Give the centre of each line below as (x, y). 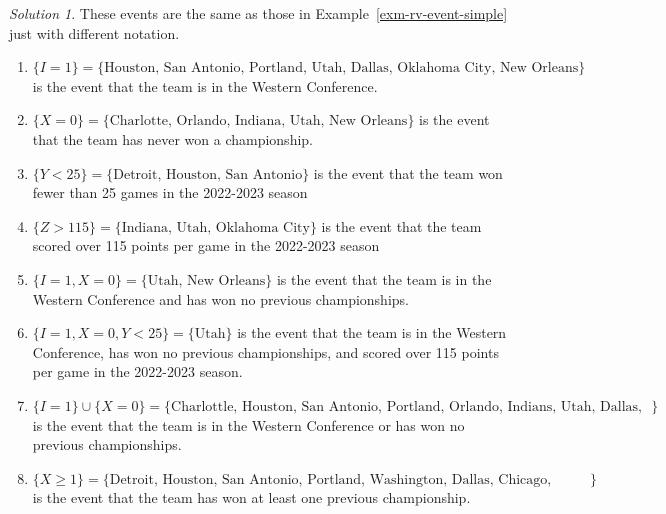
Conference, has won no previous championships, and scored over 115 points (265, 351)
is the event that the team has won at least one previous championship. (251, 497)
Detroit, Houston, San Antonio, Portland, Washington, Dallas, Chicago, (330, 479)
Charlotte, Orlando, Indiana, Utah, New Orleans (258, 121)
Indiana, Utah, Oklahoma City (215, 227)
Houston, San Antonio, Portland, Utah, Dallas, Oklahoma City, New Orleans (341, 68)
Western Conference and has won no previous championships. (220, 298)
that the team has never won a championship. (172, 138)
